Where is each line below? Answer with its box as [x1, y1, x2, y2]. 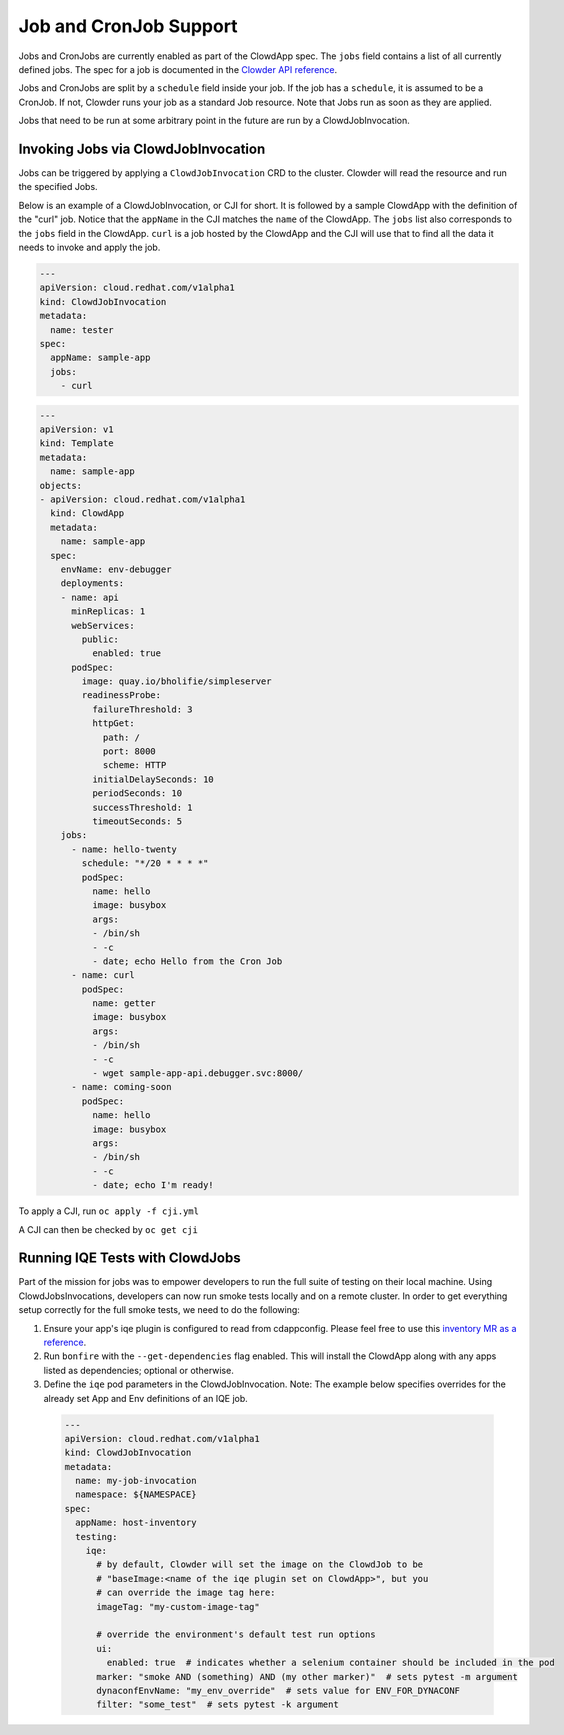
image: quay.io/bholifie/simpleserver [81, 676, 272, 687]
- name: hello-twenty [71, 843, 177, 855]
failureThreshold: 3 [91, 703, 194, 715]
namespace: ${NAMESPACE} [75, 1489, 197, 1500]
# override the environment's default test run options [96, 1629, 376, 1640]
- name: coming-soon [71, 1081, 172, 1093]
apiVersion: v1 [39, 424, 114, 435]
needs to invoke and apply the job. [18, 241, 161, 253]
